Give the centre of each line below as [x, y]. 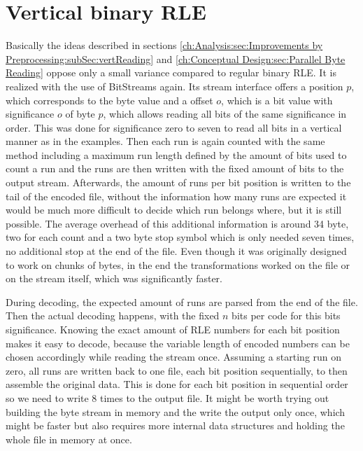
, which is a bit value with [277, 100]
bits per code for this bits [286, 315]
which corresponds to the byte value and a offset [109, 100]
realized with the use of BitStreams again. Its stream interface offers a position [175, 86]
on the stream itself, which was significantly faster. [114, 278]
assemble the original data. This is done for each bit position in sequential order [177, 384]
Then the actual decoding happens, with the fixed [113, 315]
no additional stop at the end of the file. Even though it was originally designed [176, 251]
